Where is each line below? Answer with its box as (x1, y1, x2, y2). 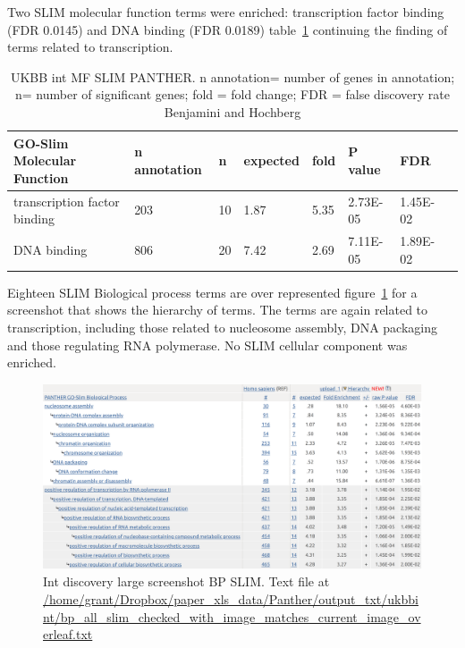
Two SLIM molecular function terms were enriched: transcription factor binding (7, 3, 444, 21)
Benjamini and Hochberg (164, 102, 301, 121)
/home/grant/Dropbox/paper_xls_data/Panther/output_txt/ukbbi (43, 589, 418, 608)
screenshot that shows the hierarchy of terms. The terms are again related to (7, 300, 428, 319)
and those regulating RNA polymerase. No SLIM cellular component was (7, 335, 408, 354)
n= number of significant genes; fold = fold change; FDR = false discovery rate (15, 85, 450, 104)
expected (243, 151, 300, 170)
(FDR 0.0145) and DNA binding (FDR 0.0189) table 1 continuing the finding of (7, 20, 448, 38)
